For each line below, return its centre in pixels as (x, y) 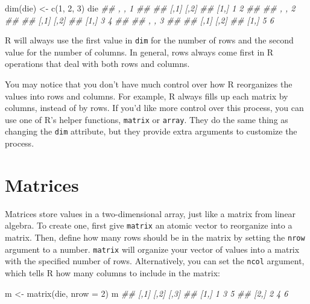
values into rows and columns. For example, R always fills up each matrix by (147, 96)
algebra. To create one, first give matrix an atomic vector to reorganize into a (149, 225)
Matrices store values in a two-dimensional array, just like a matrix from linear (150, 213)
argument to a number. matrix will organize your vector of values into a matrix (152, 249)
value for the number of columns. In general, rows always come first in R (139, 52)
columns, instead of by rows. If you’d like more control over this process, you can (154, 108)
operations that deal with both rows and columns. (97, 64)
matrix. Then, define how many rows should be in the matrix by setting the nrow (155, 237)
